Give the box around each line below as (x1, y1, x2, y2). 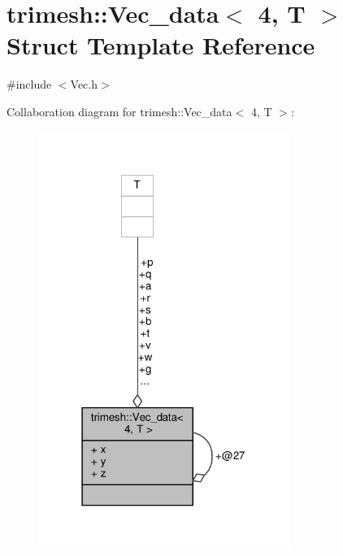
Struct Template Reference (7, 28, 315, 62)
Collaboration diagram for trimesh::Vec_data (7, 102, 232, 119)
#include (7, 76, 52, 93)
